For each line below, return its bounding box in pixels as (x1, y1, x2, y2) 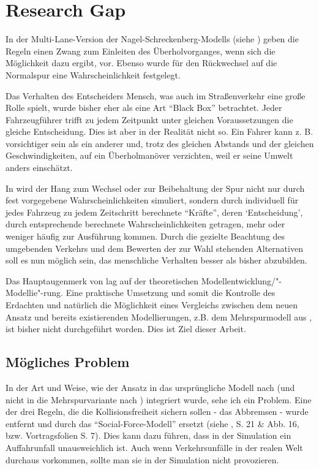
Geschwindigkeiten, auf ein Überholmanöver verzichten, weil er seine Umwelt (6, 149, 293, 162)
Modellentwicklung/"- (201, 274, 282, 287)
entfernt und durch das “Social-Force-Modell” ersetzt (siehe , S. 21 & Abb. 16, (6, 417, 299, 430)
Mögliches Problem (6, 352, 130, 371)
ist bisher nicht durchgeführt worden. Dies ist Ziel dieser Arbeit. (6, 322, 246, 335)
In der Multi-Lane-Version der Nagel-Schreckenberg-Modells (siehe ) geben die (6, 32, 299, 45)
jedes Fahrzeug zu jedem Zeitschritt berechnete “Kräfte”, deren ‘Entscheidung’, (6, 205, 303, 218)
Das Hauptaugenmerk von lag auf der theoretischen (6, 274, 199, 287)
